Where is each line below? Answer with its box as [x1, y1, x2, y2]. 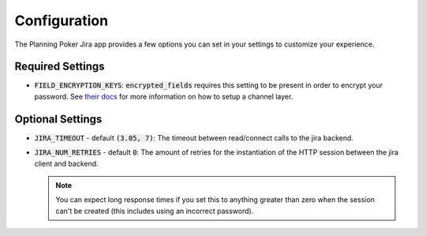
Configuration [14, 12, 109, 29]
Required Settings [14, 60, 106, 73]
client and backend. [34, 159, 99, 168]
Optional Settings [14, 112, 103, 125]
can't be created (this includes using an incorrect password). [55, 206, 254, 215]
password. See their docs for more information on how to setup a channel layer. [34, 92, 293, 101]
